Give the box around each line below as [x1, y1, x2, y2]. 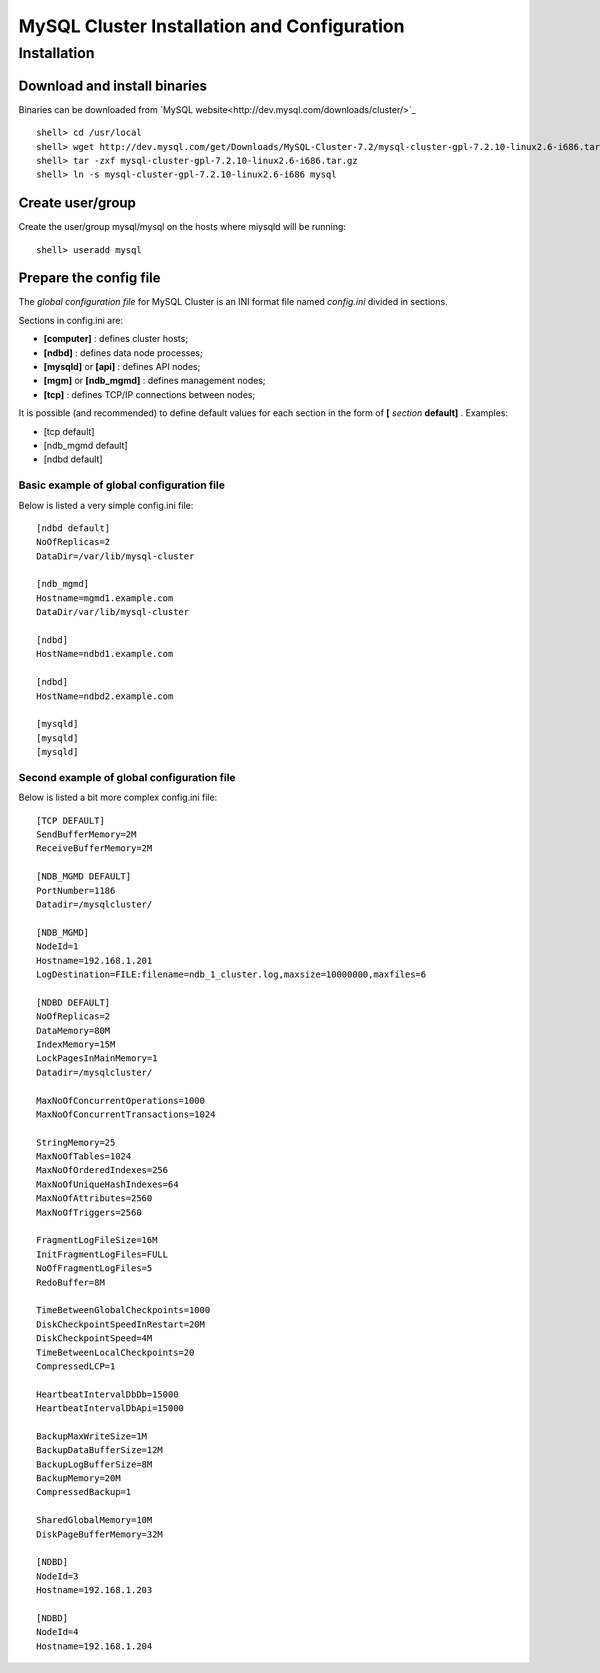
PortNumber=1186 [36, 885, 116, 896]
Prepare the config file [18, 270, 161, 287]
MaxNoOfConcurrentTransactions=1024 [36, 1108, 216, 1120]
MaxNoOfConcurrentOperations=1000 [36, 1095, 205, 1106]
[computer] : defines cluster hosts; [43, 333, 189, 345]
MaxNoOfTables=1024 [36, 1151, 132, 1162]
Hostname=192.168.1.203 [36, 1585, 153, 1596]
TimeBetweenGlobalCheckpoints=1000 [36, 1305, 211, 1316]
